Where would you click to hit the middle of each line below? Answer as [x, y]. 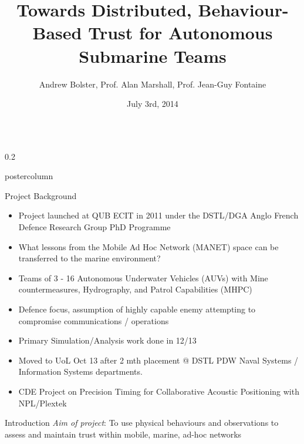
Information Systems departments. [80, 371]
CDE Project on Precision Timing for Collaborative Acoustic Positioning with [159, 391]
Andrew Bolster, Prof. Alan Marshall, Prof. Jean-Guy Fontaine [153, 84]
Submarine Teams [153, 55]
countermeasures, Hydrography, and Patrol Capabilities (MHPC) [135, 289]
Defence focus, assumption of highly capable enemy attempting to [137, 309]
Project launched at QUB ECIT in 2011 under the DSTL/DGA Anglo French [158, 215]
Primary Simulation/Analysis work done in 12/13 [107, 340]
